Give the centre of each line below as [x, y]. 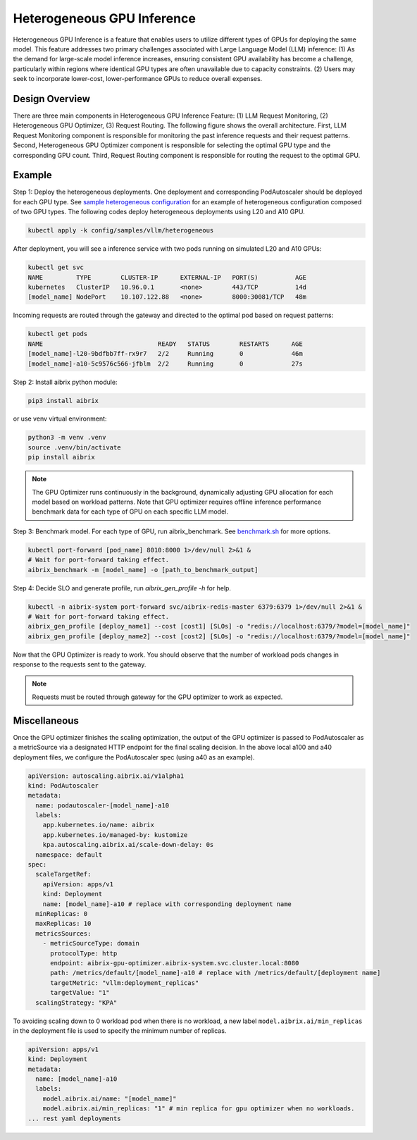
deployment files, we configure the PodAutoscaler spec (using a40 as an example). [134, 757]
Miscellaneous [46, 720]
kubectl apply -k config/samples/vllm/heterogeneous [121, 230]
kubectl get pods [58, 334]
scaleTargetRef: [63, 874]
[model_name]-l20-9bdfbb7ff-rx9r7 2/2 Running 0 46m [165, 354]
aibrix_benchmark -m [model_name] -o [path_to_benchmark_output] [143, 570]
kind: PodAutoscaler [63, 785]
